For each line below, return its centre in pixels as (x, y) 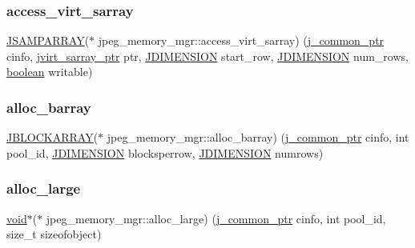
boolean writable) (50, 72)
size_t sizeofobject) (54, 234)
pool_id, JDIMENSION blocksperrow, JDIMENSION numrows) (165, 152)
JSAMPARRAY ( (48, 40)
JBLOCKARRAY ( (52, 137)
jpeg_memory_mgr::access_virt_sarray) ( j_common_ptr (241, 40)
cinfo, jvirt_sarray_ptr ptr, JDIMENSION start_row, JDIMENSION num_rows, (207, 56)
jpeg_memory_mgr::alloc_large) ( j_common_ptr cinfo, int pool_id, (216, 218)
